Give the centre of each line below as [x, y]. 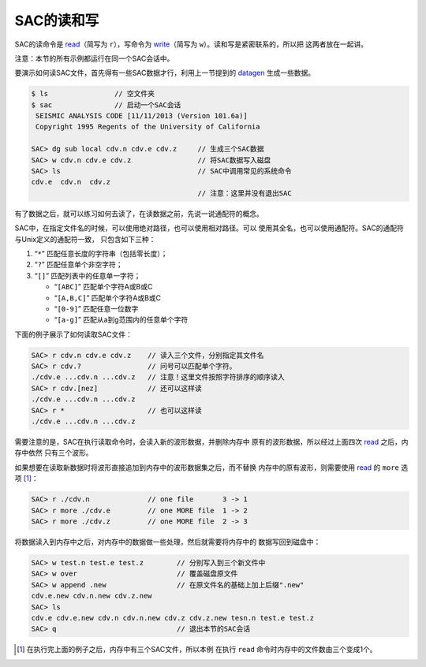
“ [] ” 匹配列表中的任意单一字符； [88, 275]
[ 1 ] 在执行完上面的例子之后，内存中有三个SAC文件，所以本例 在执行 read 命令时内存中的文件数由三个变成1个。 [197, 650]
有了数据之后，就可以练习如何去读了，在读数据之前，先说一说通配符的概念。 [139, 214]
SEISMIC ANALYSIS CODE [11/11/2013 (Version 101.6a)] [142, 116]
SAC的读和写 [57, 20]
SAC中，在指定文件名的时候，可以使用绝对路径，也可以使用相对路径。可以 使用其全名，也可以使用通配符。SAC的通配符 [209, 228]
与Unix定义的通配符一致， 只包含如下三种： [85, 239]
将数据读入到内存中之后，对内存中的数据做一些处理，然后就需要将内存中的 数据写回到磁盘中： [168, 542]
